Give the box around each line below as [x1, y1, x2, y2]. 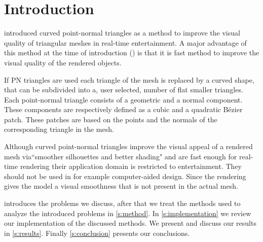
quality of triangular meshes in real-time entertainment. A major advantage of [4, 37, 247, 48]
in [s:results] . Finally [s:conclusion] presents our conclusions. [4, 227, 190, 238]
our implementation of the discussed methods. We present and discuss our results [4, 218, 256, 228]
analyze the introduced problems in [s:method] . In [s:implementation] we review [4, 208, 251, 218]
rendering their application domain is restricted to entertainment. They [20, 161, 242, 171]
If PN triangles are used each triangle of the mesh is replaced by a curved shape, [4, 74, 254, 85]
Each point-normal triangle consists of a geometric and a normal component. [4, 94, 243, 105]
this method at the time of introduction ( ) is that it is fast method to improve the [4, 47, 259, 58]
